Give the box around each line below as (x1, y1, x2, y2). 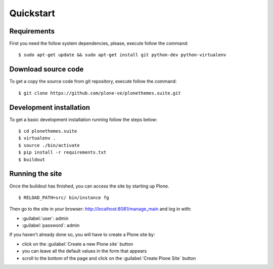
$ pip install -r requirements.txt (18, 149, 107, 156)
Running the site (9, 170, 62, 178)
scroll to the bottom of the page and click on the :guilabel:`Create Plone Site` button (22, 255, 196, 261)
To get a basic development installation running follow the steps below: (9, 117, 158, 123)
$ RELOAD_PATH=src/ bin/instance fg (18, 195, 109, 200)
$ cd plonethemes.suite (18, 128, 77, 134)
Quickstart (9, 8, 56, 19)
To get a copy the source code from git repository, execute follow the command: (9, 79, 177, 85)
